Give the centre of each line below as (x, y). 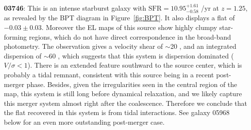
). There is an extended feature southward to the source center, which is (135, 65)
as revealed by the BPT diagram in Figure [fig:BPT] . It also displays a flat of (119, 18)
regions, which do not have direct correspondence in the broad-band (130, 36)
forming (16, 36)
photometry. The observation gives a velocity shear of (84, 46)
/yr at (210, 8)
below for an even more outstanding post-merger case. (84, 122)
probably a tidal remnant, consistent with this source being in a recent (109, 74)
